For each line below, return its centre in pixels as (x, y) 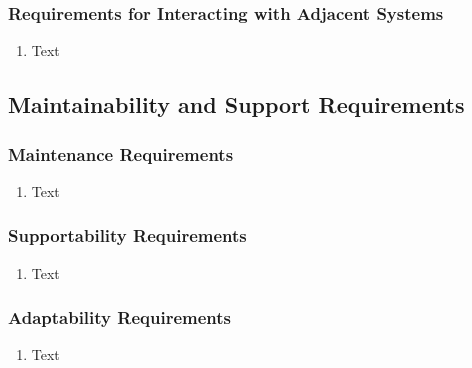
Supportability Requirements (127, 235)
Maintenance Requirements (121, 153)
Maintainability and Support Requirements (236, 104)
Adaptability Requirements (119, 317)
